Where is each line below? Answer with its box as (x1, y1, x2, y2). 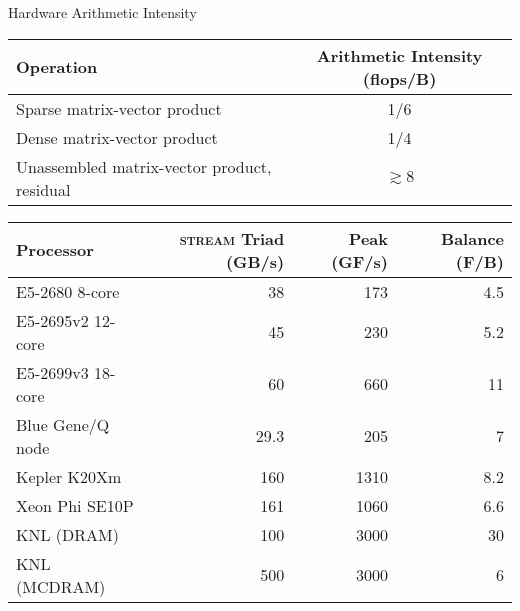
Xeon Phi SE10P (16, 493, 134, 517)
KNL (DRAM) (16, 522, 119, 546)
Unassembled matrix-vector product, (16, 154, 272, 178)
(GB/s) (225, 249, 285, 273)
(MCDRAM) (16, 574, 106, 598)
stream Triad (179, 226, 285, 250)
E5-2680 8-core (16, 279, 120, 303)
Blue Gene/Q (16, 412, 110, 436)
